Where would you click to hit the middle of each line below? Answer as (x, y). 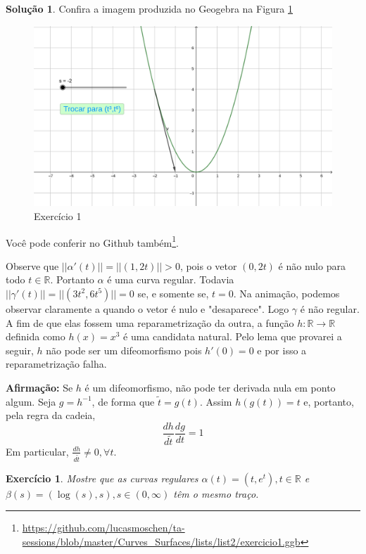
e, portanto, (329, 401)
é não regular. (330, 308)
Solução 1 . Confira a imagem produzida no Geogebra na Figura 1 (149, 8)
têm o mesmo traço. (216, 493)
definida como (36, 336)
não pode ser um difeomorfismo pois (124, 350)
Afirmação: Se (39, 387)
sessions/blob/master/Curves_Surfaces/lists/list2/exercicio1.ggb (161, 541)
